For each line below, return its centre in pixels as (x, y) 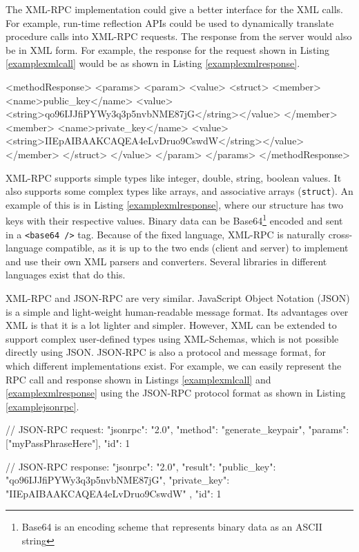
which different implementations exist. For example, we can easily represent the (174, 366)
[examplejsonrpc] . (42, 406)
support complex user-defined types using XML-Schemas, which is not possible (172, 338)
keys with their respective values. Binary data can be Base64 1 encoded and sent (174, 220)
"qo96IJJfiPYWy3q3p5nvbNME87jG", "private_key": (118, 480)
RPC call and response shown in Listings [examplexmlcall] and (138, 379)
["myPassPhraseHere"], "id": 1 (68, 443)
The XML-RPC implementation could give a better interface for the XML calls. (175, 9)
